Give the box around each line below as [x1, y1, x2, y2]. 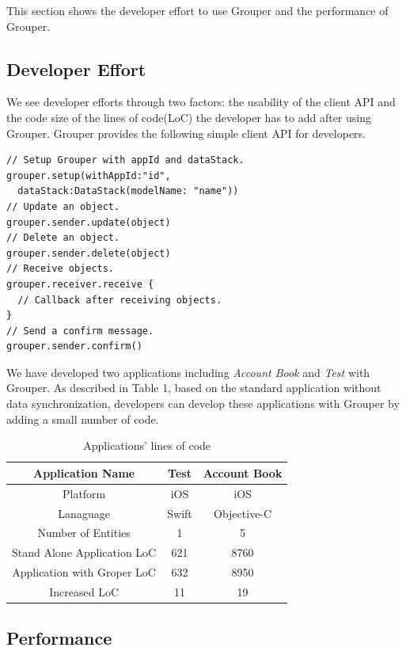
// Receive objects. [6, 263, 115, 275]
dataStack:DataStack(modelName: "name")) [17, 185, 239, 197]
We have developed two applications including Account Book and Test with [6, 364, 370, 380]
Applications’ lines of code [83, 437, 211, 454]
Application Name [32, 464, 135, 481]
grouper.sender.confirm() [6, 341, 142, 352]
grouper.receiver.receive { [6, 278, 154, 290]
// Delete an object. [6, 232, 120, 244]
